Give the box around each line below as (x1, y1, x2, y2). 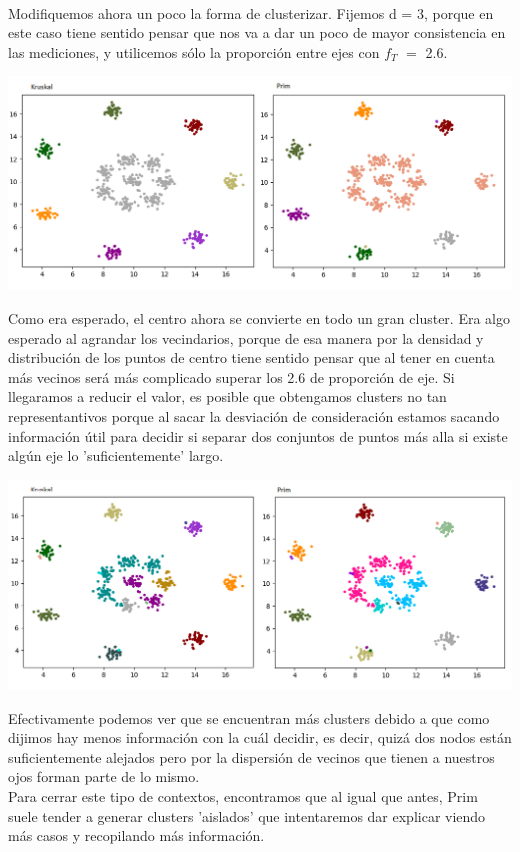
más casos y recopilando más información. (8, 825, 265, 846)
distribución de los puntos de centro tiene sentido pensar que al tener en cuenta (8, 347, 495, 368)
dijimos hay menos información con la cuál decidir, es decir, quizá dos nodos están (8, 727, 512, 748)
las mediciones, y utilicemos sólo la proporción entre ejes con (8, 41, 380, 62)
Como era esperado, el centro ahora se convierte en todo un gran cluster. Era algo (8, 308, 510, 329)
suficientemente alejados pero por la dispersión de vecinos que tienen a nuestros (8, 746, 495, 767)
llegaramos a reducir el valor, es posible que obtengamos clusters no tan (8, 386, 447, 407)
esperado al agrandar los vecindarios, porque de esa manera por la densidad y (8, 327, 484, 348)
